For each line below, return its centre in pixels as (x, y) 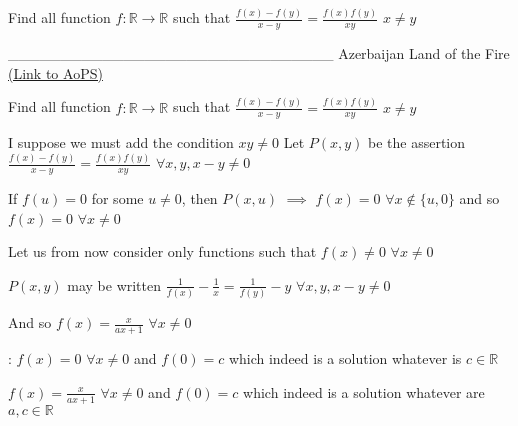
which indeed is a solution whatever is (345, 358)
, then (199, 198)
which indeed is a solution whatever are (364, 391)
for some (117, 198)
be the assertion (417, 142)
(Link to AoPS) (55, 72)
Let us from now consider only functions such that (162, 251)
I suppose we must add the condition (121, 142)
